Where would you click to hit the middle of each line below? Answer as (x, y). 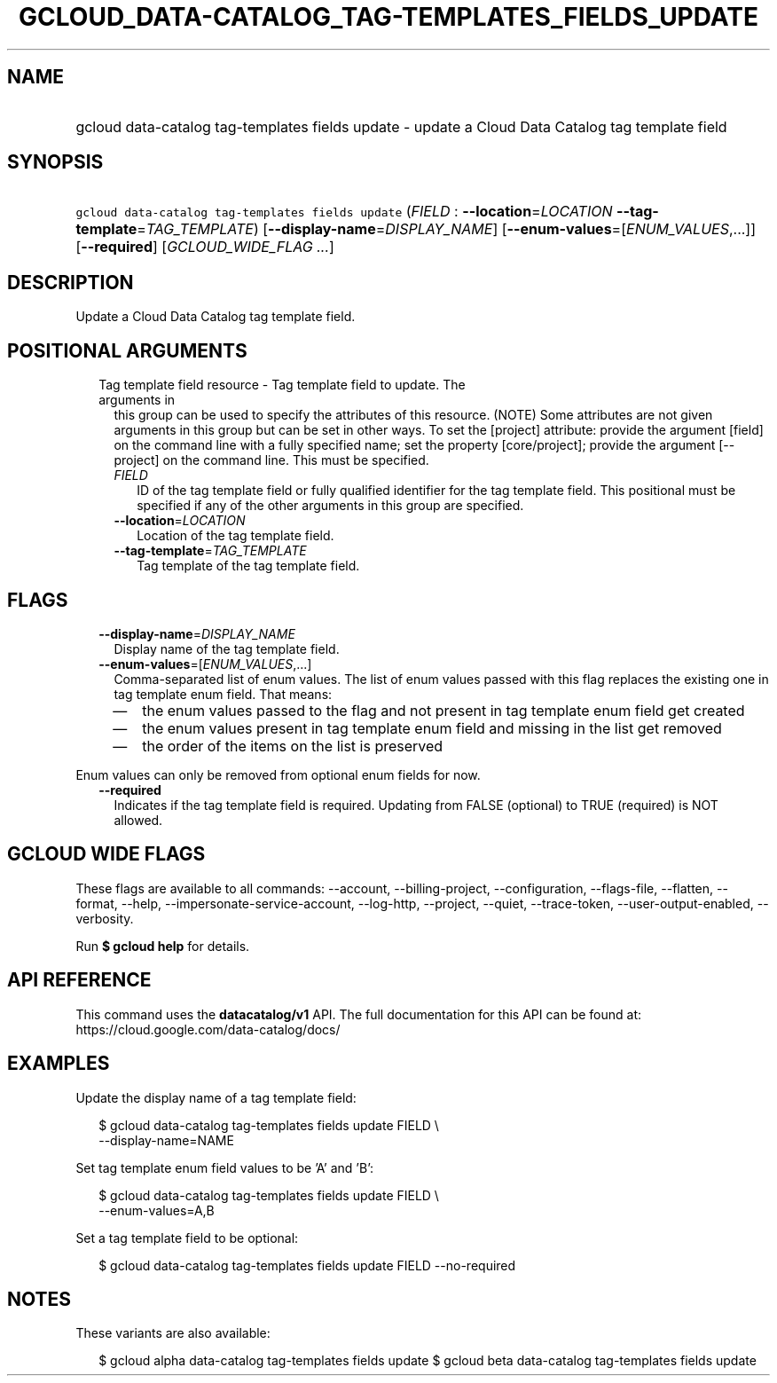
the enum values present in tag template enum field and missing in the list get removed (432, 728)
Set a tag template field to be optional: (187, 1238)
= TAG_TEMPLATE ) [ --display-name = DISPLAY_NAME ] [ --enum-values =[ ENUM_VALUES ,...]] (447, 229)
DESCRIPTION (71, 282)
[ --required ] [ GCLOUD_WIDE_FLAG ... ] (205, 247)
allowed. (138, 820)
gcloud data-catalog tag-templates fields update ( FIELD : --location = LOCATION (344, 212)
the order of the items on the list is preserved (293, 746)
